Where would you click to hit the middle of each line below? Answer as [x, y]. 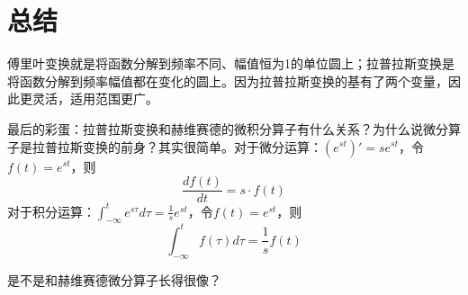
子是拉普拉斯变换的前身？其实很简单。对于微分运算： [165, 146]
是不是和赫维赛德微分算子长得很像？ [114, 279]
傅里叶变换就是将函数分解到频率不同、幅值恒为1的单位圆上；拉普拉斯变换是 [231, 63]
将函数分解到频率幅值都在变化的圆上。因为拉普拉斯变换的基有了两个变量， [228, 80]
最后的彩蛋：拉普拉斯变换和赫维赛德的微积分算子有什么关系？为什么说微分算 [234, 128]
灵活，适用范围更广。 [95, 98]
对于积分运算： [51, 211]
